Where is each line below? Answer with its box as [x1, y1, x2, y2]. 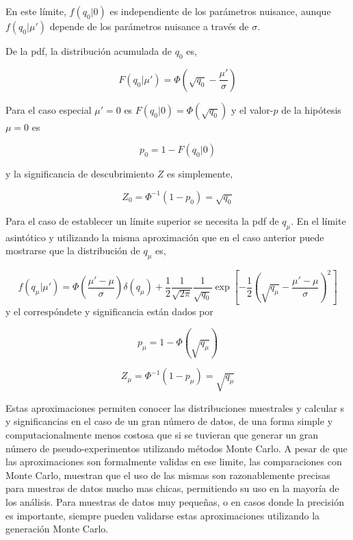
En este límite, [5, 4, 66, 18]
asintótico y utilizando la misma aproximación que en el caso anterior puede [5, 230, 324, 244]
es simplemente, [167, 167, 233, 181]
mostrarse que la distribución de [5, 243, 140, 258]
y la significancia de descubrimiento [5, 167, 155, 181]
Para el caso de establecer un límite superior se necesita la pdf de [5, 213, 279, 228]
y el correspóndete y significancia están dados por [5, 304, 213, 319]
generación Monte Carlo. [5, 521, 109, 536]
